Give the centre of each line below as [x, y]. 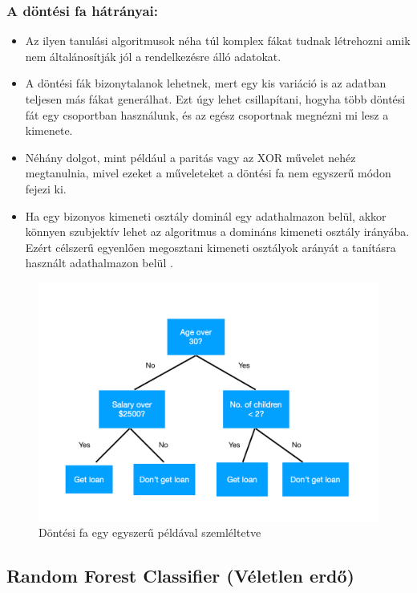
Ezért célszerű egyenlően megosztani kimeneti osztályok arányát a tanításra [211, 247]
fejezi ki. [46, 188]
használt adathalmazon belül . [99, 263]
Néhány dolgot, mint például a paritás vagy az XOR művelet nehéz [190, 157]
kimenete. [49, 130]
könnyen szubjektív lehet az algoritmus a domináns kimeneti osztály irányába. [217, 232]
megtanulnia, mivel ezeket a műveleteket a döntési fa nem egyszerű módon [208, 173]
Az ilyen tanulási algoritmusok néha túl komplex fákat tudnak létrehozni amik [218, 41]
